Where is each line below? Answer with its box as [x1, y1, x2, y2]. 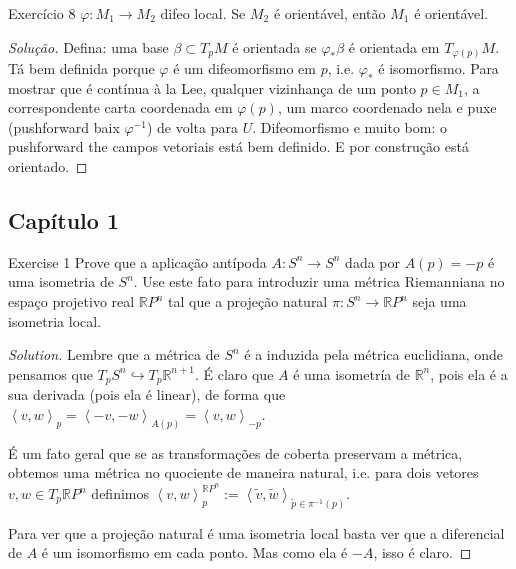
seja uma [412, 291, 467, 312]
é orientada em [348, 36, 440, 57]
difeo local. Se [160, 3, 246, 23]
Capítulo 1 [8, 205, 120, 236]
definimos [91, 483, 149, 503]
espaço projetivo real [8, 291, 135, 312]
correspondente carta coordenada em [8, 97, 233, 118]
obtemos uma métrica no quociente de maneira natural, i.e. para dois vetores [8, 462, 479, 483]
